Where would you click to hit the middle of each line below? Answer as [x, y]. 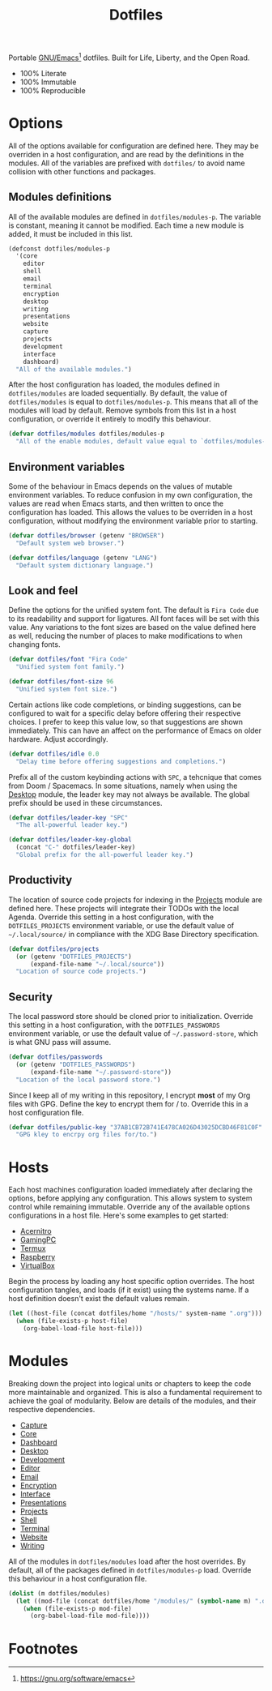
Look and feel [43, 591]
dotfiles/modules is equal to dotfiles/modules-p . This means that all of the [134, 402]
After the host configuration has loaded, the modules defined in [114, 385]
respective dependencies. [52, 1409]
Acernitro [36, 1231]
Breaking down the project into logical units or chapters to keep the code [130, 1383]
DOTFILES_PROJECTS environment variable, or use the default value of [121, 925]
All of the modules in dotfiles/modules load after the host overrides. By [127, 1561]
